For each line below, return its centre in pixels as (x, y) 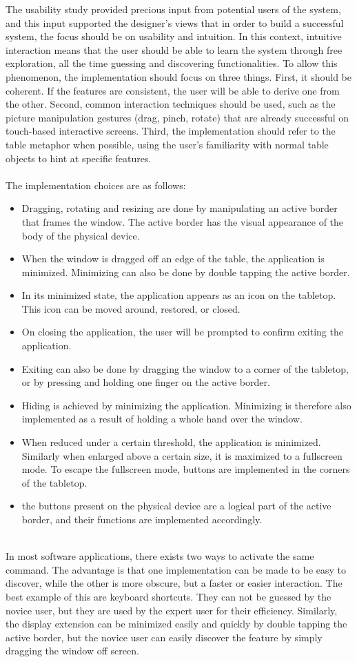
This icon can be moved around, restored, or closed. (131, 308)
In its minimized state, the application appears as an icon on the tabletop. (179, 295)
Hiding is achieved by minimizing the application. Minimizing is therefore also (186, 405)
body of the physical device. (81, 235)
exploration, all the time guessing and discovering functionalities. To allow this (172, 63)
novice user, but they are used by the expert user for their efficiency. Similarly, (172, 610)
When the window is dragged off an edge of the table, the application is (173, 259)
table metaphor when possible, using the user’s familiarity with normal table (167, 144)
